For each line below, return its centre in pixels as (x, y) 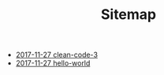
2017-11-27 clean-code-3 (57, 55)
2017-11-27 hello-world (53, 63)
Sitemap (129, 15)
